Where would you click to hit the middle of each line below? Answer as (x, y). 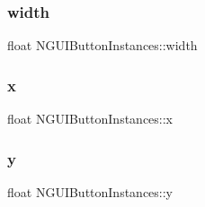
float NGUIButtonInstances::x (90, 119)
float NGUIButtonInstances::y (90, 191)
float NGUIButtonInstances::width (102, 45)
